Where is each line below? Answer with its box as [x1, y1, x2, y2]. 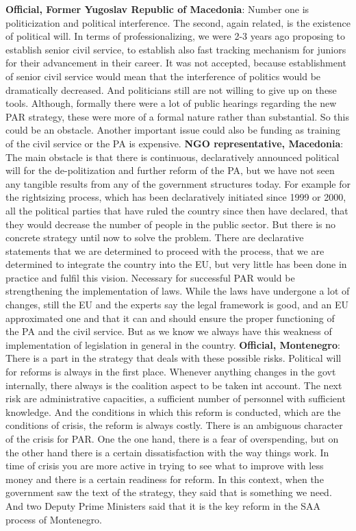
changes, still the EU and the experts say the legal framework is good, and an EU [5, 297, 348, 312]
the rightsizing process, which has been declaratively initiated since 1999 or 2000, [5, 190, 346, 204]
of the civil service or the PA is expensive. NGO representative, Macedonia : [5, 136, 344, 150]
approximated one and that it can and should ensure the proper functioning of [5, 310, 335, 325]
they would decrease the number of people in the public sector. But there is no [5, 217, 336, 231]
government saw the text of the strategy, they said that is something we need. [5, 485, 332, 499]
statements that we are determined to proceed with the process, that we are [5, 243, 325, 258]
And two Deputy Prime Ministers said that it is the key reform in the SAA [5, 498, 321, 513]
